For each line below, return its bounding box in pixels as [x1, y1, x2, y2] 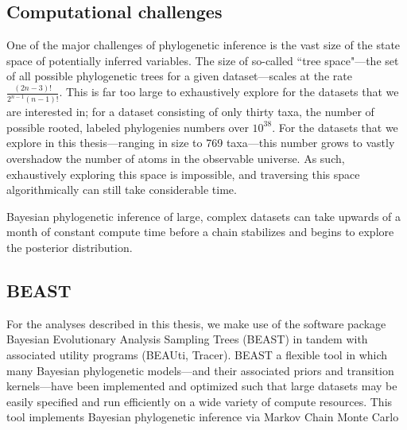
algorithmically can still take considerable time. [6, 181, 237, 198]
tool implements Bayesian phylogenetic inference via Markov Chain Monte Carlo [6, 409, 399, 425]
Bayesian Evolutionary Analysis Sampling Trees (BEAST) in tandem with [6, 331, 368, 347]
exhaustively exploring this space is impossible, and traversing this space [6, 165, 360, 182]
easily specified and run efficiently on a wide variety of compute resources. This [6, 393, 393, 409]
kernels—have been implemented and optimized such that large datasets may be [6, 378, 397, 394]
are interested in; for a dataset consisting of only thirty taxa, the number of [6, 103, 374, 120]
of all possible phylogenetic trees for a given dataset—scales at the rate [6, 68, 352, 84]
